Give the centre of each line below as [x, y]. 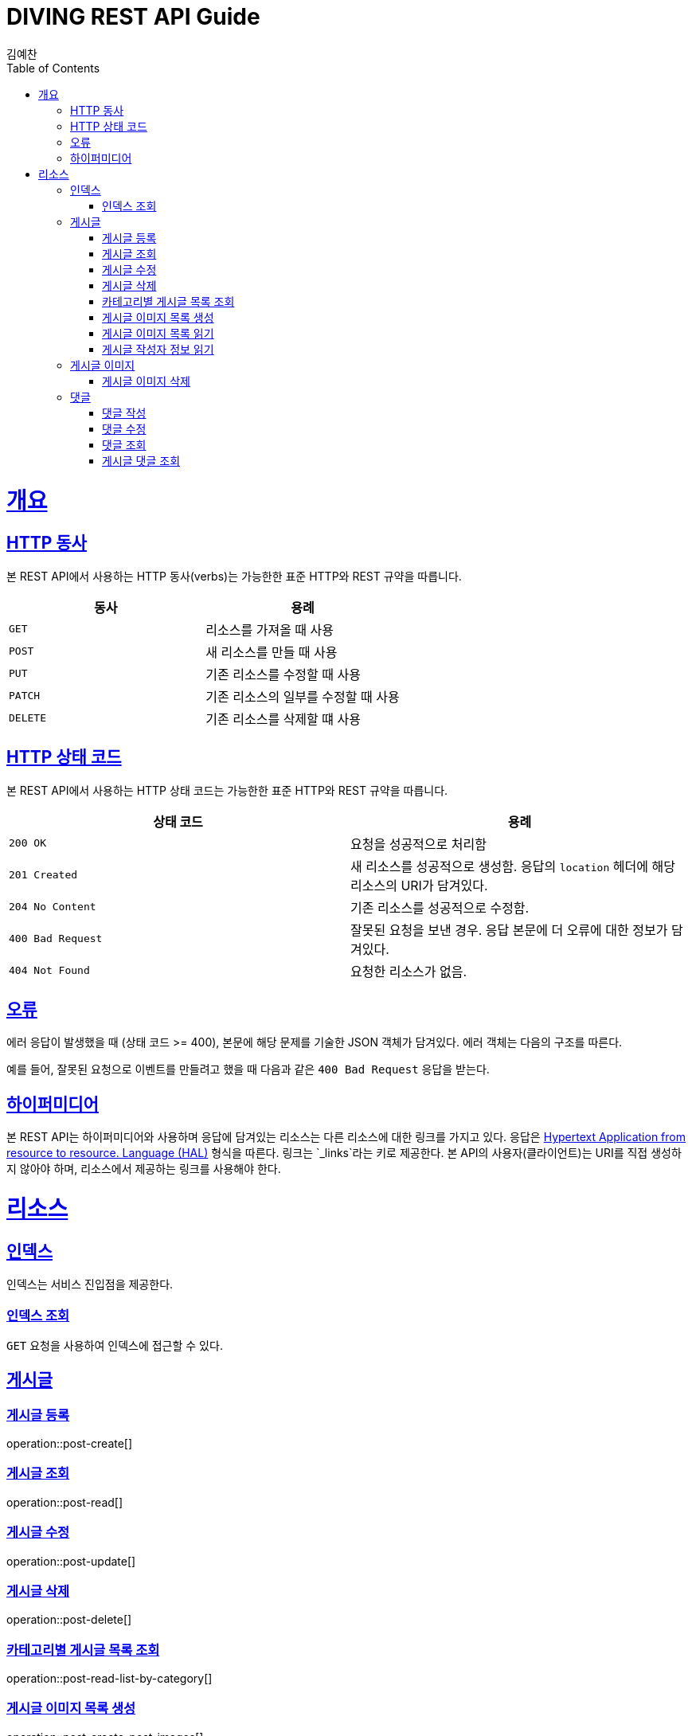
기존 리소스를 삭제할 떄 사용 [283, 719]
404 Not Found [49, 971]
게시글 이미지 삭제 [146, 381]
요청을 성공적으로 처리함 [418, 844]
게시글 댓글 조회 [141, 460]
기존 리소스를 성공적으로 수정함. [440, 907]
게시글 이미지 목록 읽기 [158, 333]
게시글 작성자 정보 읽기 [158, 349]
